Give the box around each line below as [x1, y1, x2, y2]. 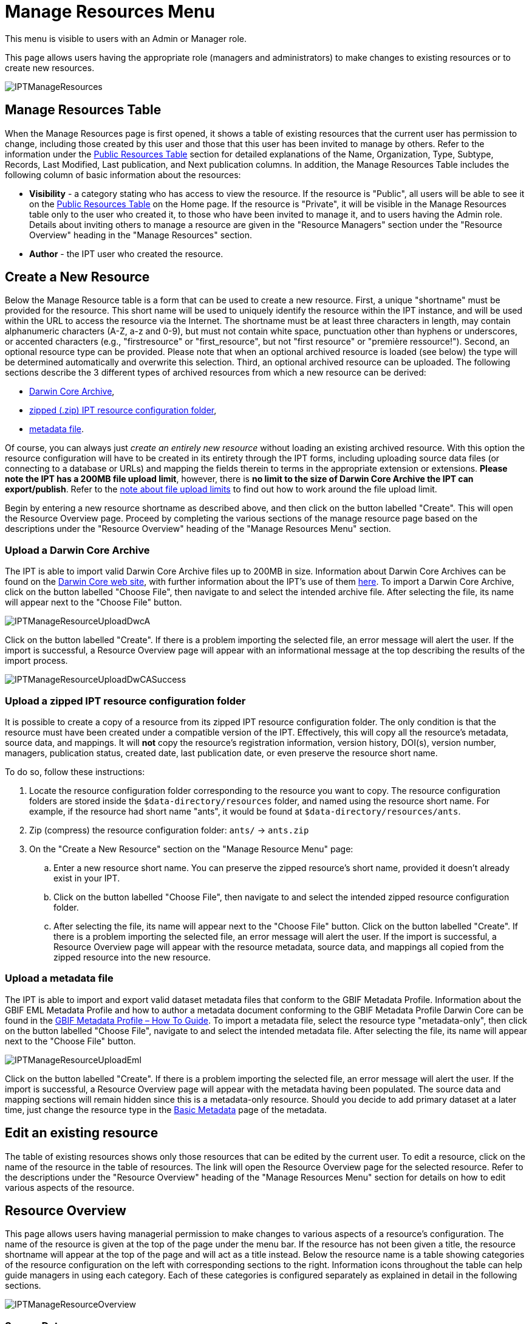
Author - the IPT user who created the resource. [29, 248, 223, 259]
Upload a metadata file [5, 972, 114, 985]
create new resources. [5, 62, 95, 73]
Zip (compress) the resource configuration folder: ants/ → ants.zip [29, 824, 309, 835]
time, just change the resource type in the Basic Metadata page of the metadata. [5, 1104, 327, 1115]
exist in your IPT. [53, 872, 120, 883]
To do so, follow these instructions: [5, 766, 145, 777]
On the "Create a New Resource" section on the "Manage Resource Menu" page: [29, 843, 353, 854]
